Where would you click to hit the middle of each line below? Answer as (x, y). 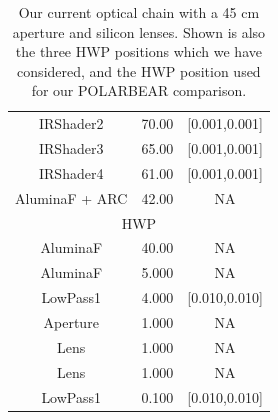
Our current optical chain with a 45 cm (139, 12)
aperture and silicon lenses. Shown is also (139, 31)
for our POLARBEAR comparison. (139, 90)
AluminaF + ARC (71, 197)
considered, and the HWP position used (139, 70)
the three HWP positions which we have (138, 51)
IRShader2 (71, 123)
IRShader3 (71, 148)
